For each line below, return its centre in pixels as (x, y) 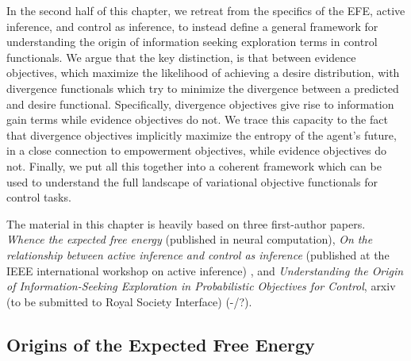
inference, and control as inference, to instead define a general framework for (192, 26)
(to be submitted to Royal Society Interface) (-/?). (129, 301)
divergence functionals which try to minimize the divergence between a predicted (203, 88)
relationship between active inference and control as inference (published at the (198, 254)
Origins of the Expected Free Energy (161, 344)
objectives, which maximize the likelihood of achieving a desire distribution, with (203, 73)
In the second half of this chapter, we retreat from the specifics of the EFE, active (206, 10)
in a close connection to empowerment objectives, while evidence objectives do (196, 150)
